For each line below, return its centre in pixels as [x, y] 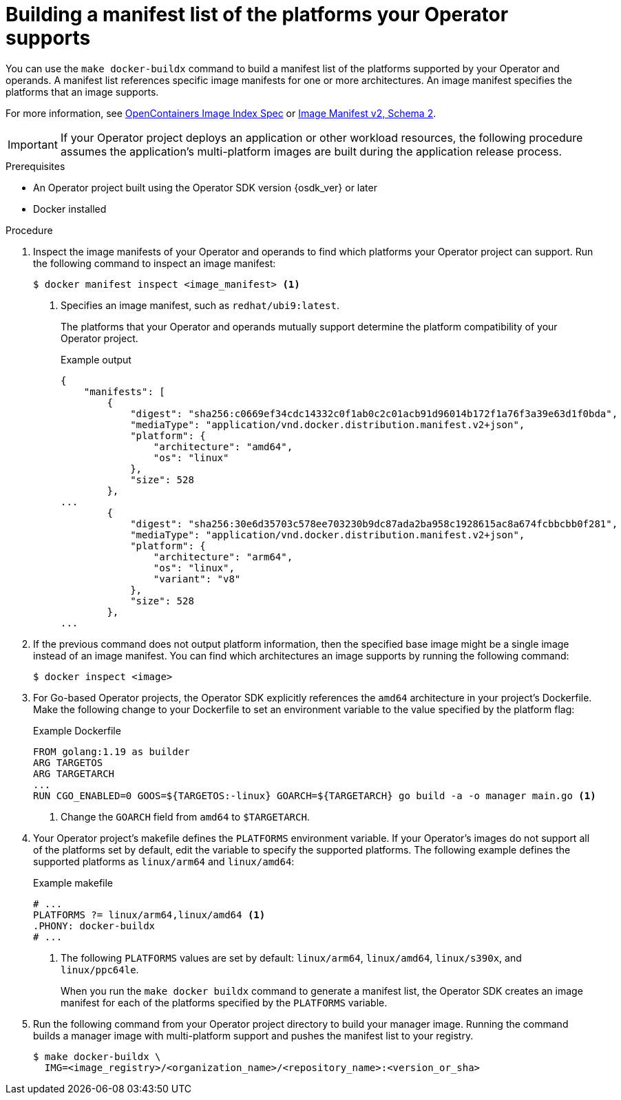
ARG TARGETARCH [74, 773]
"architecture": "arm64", [223, 557]
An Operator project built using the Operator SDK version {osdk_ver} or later [205, 187]
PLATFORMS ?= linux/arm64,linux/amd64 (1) [149, 914]
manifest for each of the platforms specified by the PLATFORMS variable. [224, 1002]
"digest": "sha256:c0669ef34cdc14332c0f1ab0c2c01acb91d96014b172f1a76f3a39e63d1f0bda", [374, 413]
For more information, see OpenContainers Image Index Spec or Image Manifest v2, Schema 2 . [221, 113]
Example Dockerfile [77, 730]
